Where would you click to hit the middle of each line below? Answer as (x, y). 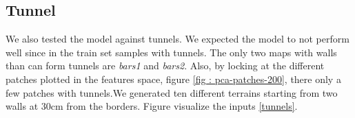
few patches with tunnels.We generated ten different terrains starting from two (172, 92)
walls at (22, 106)
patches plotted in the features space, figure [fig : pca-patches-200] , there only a (173, 79)
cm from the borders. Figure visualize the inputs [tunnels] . (174, 106)
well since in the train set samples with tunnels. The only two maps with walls (171, 52)
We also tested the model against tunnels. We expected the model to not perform (177, 39)
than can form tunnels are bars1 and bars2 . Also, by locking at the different (165, 66)
